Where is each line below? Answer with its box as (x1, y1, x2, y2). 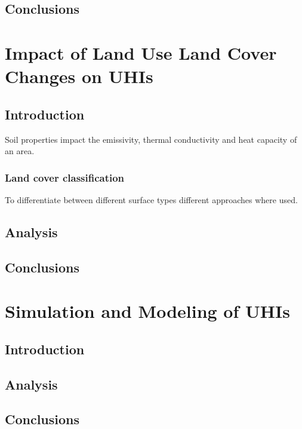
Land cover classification (5, 170, 125, 185)
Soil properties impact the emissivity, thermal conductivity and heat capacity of (5, 133, 297, 145)
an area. (5, 145, 35, 157)
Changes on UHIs (5, 64, 153, 88)
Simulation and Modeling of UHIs (5, 299, 290, 323)
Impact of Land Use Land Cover (5, 40, 277, 65)
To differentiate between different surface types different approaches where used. (5, 193, 298, 206)
